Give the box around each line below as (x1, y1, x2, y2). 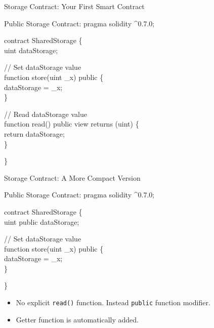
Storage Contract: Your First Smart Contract (4, 1, 145, 11)
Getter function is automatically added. (16, 314, 139, 324)
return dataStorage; (4, 128, 65, 139)
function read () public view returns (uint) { (4, 118, 139, 129)
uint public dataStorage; (4, 216, 79, 227)
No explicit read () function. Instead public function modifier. (16, 297, 210, 308)
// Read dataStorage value (4, 108, 87, 119)
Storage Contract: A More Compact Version (4, 172, 141, 183)
